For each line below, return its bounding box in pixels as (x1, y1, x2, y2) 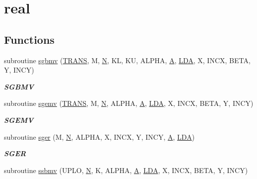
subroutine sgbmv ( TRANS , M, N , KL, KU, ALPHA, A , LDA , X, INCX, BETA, (4, 55, 251, 65)
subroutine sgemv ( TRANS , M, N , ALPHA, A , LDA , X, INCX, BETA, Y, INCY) (4, 98, 254, 108)
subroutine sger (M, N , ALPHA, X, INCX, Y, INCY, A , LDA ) (4, 131, 195, 142)
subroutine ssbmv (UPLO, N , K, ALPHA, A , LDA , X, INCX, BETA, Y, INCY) (4, 165, 248, 175)
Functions (4, 31, 55, 47)
